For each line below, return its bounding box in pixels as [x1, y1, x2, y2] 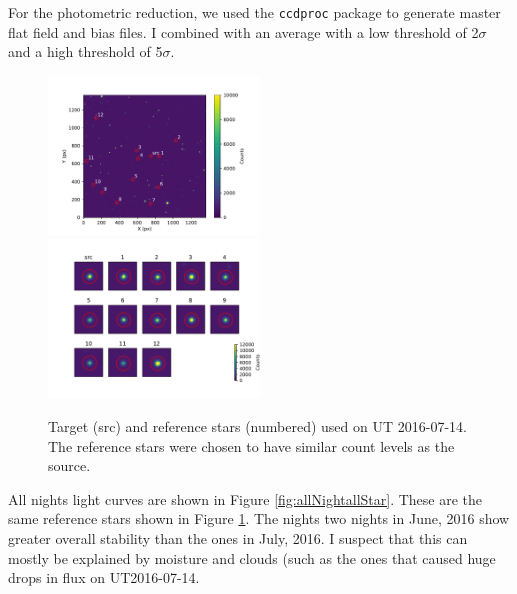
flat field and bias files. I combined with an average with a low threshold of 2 [8, 21, 479, 42]
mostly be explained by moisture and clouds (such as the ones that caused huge [8, 547, 496, 568]
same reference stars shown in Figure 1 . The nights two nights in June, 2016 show [8, 508, 510, 529]
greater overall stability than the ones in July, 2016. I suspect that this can [8, 528, 468, 548]
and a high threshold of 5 [8, 41, 163, 62]
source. [48, 455, 91, 476]
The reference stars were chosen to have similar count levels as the [48, 435, 455, 456]
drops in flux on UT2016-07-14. [8, 567, 200, 588]
